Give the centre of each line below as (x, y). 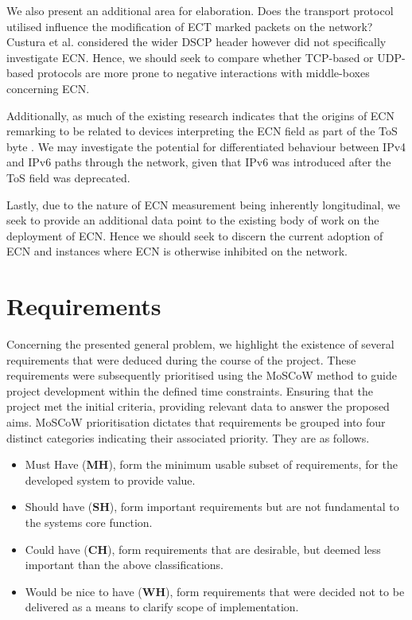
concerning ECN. (48, 88)
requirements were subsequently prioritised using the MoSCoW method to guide (202, 375)
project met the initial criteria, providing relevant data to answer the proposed (198, 406)
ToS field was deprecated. (68, 177)
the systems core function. (89, 522)
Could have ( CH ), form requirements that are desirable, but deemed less (203, 549)
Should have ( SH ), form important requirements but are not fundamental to (212, 507)
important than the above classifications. (124, 565)
